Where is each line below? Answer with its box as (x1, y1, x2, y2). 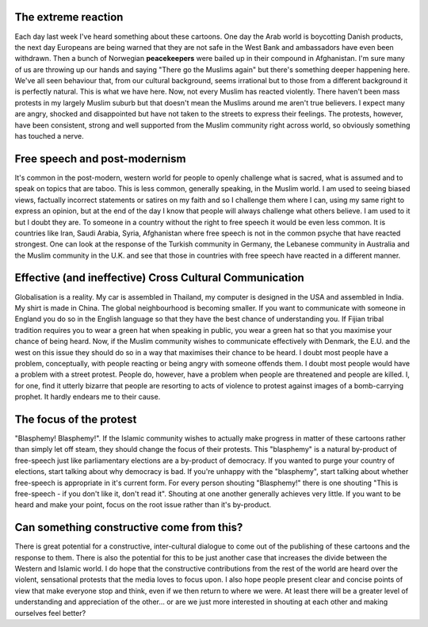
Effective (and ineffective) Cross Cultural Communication (14, 271, 304, 285)
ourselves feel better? (14, 608, 86, 617)
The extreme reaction (14, 10, 124, 24)
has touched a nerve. (14, 132, 85, 141)
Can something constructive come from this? (14, 521, 243, 534)
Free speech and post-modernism (14, 151, 186, 166)
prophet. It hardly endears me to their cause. (14, 392, 161, 402)
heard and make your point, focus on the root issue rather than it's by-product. (14, 500, 272, 510)
